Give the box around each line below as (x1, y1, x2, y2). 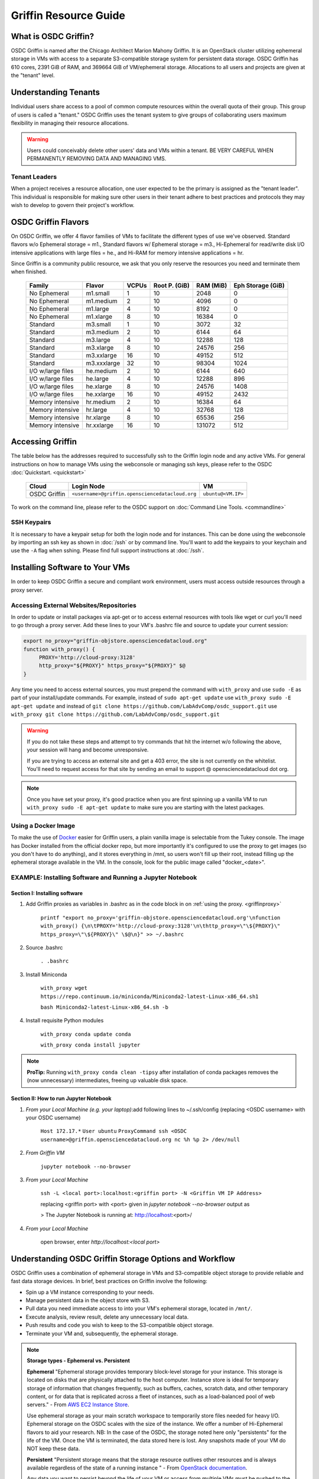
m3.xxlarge (86, 351, 118, 359)
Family (29, 281, 49, 289)
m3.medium (86, 328, 119, 336)
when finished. (11, 268, 47, 275)
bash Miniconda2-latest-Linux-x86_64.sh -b (40, 1003, 168, 1010)
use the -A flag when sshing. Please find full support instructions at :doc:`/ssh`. (11, 547, 204, 554)
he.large (86, 374, 109, 383)
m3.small (86, 320, 112, 328)
